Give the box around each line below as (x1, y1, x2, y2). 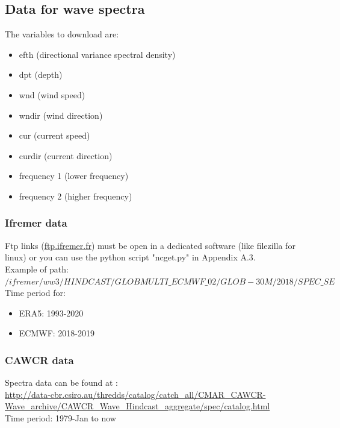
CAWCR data (5, 352, 74, 367)
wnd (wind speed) (19, 88, 85, 101)
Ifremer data (5, 215, 67, 230)
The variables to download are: (5, 28, 119, 40)
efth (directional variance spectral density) (19, 48, 176, 60)
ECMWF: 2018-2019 (19, 327, 95, 339)
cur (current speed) (19, 129, 90, 142)
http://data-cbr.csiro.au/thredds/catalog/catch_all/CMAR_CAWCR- (5, 388, 266, 400)
